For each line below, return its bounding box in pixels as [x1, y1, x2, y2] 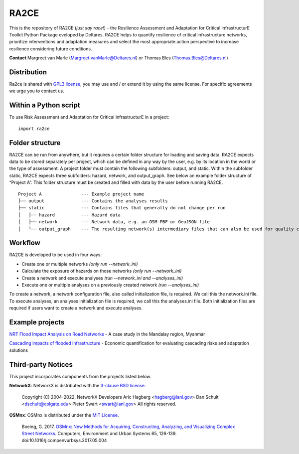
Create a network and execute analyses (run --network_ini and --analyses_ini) [21, 275, 183, 281]
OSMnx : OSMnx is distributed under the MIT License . [9, 412, 119, 418]
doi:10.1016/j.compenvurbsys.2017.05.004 [21, 438, 107, 444]
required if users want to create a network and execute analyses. [9, 305, 143, 311]
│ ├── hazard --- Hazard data [18, 212, 121, 218]
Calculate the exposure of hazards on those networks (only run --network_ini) [21, 268, 182, 274]
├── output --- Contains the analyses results [18, 198, 168, 204]
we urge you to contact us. [9, 88, 64, 94]
